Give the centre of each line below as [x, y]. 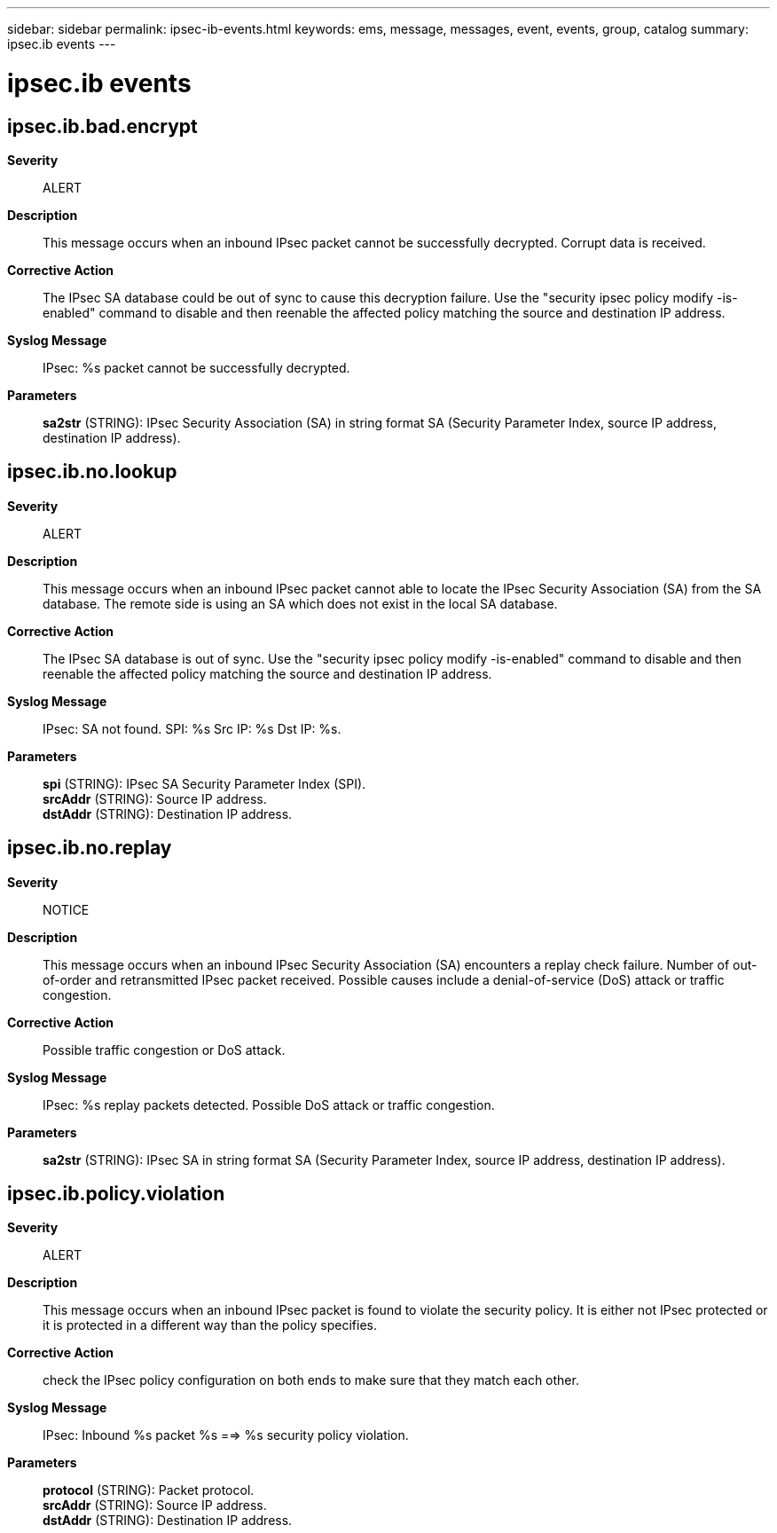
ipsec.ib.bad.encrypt [102, 126]
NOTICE [66, 909]
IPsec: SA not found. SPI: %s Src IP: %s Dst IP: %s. [192, 728]
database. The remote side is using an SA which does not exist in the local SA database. [300, 603]
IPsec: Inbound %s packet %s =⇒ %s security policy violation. [226, 1435]
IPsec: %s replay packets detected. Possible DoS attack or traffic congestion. [269, 1105]
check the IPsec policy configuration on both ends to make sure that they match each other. [311, 1380]
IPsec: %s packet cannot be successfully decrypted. [196, 367]
